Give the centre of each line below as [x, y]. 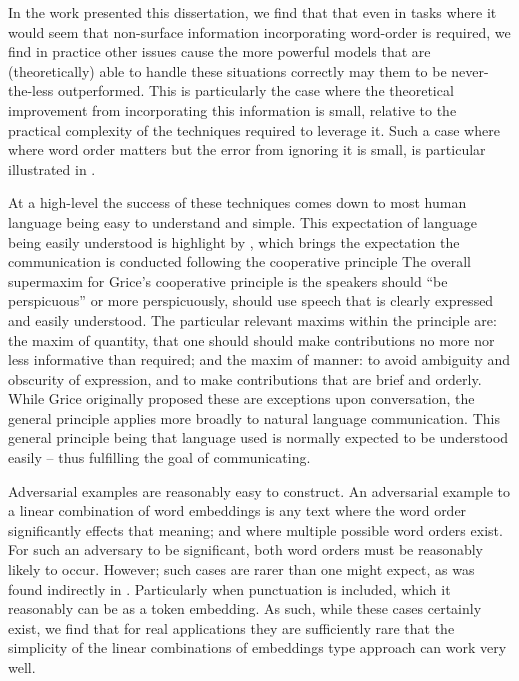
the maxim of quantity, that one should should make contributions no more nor [251, 339]
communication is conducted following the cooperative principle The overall [239, 261]
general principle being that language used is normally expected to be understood [258, 437]
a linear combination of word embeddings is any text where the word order [237, 510]
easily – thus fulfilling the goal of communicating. [159, 457]
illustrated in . [52, 168]
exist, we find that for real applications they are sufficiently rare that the [231, 627]
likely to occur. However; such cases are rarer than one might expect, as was [241, 569]
